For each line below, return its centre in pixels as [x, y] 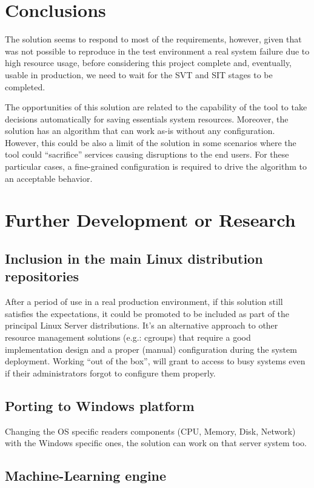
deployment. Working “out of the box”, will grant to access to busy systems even [155, 361]
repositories [42, 276]
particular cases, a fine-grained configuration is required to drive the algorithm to [156, 166]
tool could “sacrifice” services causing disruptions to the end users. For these [147, 154]
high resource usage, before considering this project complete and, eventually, [149, 63]
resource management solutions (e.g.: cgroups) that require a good [128, 337]
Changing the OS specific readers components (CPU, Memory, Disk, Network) [150, 431]
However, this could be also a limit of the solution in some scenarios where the [151, 142]
